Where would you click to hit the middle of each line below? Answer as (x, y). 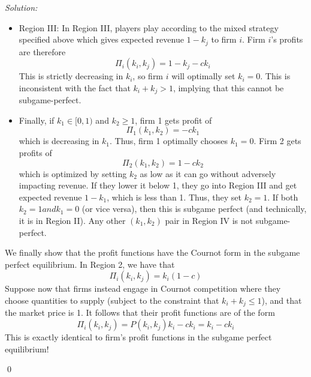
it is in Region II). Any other (72, 221)
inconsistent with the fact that (75, 87)
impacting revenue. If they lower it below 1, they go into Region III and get (158, 185)
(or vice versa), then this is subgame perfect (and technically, (194, 209)
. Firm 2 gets (277, 141)
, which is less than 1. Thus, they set (174, 197)
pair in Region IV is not (209, 221)
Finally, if (37, 120)
